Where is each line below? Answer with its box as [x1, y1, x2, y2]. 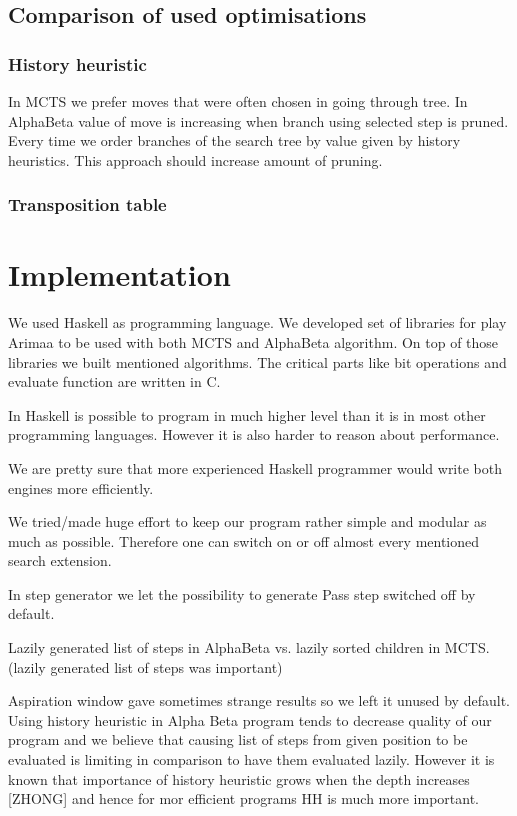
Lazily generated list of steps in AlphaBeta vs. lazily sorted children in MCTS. [8, 637, 490, 658]
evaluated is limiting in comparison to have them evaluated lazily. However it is [8, 749, 495, 770]
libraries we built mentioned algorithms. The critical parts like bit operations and [8, 351, 507, 372]
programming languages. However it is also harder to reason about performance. [8, 424, 500, 445]
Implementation [8, 254, 231, 295]
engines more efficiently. [8, 477, 154, 498]
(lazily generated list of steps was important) [8, 656, 283, 677]
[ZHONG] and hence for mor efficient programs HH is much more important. [8, 788, 480, 809]
